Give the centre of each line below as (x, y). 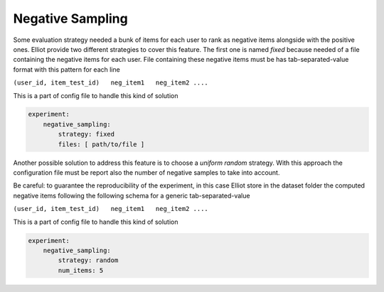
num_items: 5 (81, 270)
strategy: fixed (86, 134)
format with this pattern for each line (66, 69)
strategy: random (88, 260)
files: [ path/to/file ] (101, 144)
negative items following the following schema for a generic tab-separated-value (132, 195)
